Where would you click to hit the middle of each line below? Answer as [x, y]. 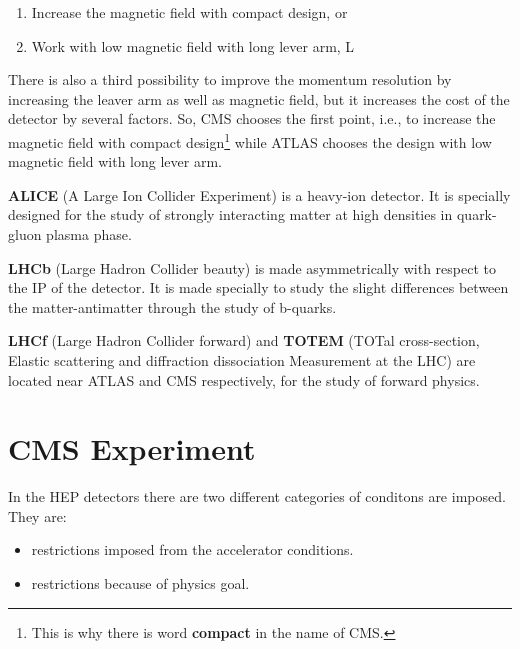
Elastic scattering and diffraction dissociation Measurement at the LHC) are [242, 359]
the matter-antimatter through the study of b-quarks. [172, 306]
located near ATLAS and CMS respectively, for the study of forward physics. [244, 379]
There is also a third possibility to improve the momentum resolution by [230, 79]
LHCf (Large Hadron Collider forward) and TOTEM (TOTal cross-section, [244, 340]
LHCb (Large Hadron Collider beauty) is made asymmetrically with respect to [252, 267]
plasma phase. [89, 234]
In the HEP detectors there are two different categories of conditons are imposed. [257, 496]
